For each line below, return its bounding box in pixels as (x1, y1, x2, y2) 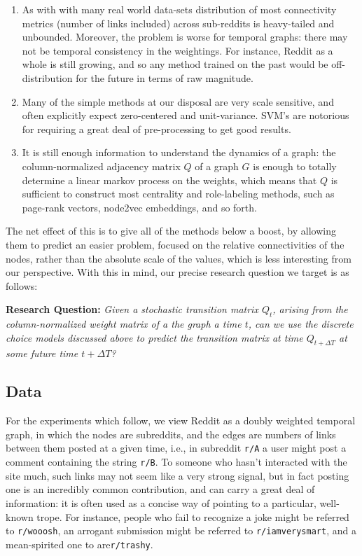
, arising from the (272, 302, 348, 317)
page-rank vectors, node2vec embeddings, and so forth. (22, 200, 257, 214)
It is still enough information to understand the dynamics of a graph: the (22, 145, 336, 160)
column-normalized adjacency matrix (22, 158, 181, 173)
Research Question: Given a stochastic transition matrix (6, 302, 258, 317)
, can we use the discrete (248, 317, 354, 331)
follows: (6, 278, 38, 293)
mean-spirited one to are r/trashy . (6, 536, 153, 551)
